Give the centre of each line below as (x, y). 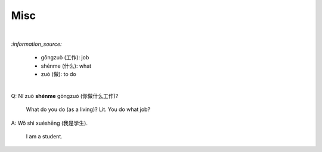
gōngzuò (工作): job (65, 58)
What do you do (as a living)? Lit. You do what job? (88, 109)
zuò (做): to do (59, 74)
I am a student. (44, 137)
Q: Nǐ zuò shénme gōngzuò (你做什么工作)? (65, 96)
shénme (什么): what (66, 66)
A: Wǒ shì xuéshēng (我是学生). (49, 123)
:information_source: (36, 44)
